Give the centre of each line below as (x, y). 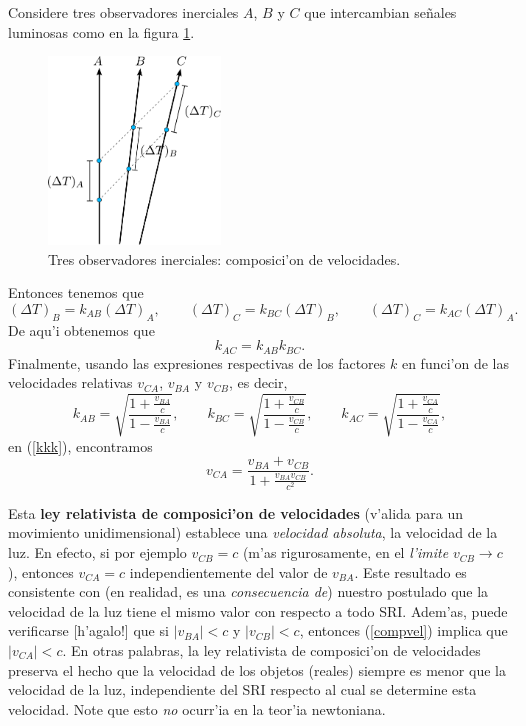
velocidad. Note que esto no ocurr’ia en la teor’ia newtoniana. (197, 708)
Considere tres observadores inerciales (123, 12)
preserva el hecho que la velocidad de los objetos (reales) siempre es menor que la (257, 669)
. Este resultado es (410, 571)
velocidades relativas (70, 382)
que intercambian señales (380, 12)
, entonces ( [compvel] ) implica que (403, 630)
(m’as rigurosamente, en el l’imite (345, 552)
